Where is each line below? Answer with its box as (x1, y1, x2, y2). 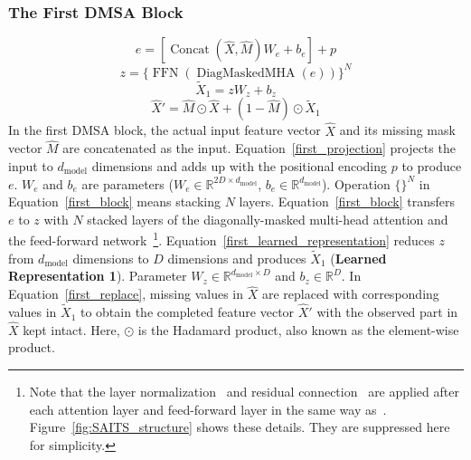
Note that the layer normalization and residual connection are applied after (29, 382, 459, 401)
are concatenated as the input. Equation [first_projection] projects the (62, 139, 456, 158)
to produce (401, 157, 462, 176)
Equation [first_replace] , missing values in (8, 284, 244, 303)
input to (8, 157, 53, 176)
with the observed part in (316, 302, 458, 321)
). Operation (321, 174, 391, 193)
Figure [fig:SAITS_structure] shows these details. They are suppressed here (29, 417, 450, 436)
